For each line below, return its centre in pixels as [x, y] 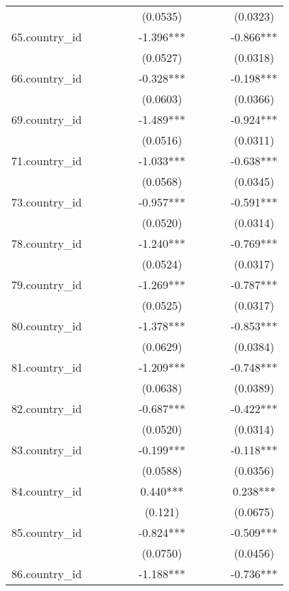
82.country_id [47, 408]
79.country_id [47, 284]
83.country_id [47, 450]
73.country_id [47, 202]
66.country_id [47, 78]
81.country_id [47, 367]
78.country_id [47, 243]
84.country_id [47, 491]
